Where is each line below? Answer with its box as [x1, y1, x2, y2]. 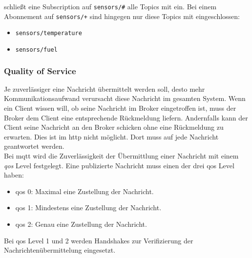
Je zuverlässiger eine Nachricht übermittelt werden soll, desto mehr [4, 83, 205, 94]
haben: [4, 170, 24, 180]
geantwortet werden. [4, 141, 64, 151]
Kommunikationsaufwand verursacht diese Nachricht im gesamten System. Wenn [4, 93, 246, 103]
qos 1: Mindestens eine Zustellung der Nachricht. [15, 202, 162, 213]
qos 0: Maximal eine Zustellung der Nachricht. [15, 186, 154, 196]
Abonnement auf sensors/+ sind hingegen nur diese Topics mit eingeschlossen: [4, 11, 240, 21]
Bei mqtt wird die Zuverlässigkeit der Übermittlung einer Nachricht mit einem [4, 151, 239, 160]
